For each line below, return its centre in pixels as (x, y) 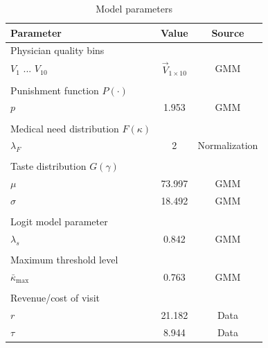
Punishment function (55, 90)
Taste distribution (48, 166)
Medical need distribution (65, 128)
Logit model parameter (59, 221)
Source (228, 32)
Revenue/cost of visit (55, 298)
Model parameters (134, 8)
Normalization (228, 145)
